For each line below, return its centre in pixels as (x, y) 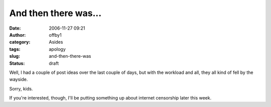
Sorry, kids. (21, 88)
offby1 (55, 35)
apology (57, 49)
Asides (56, 42)
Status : (17, 63)
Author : (18, 35)
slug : (15, 56)
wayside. (19, 79)
